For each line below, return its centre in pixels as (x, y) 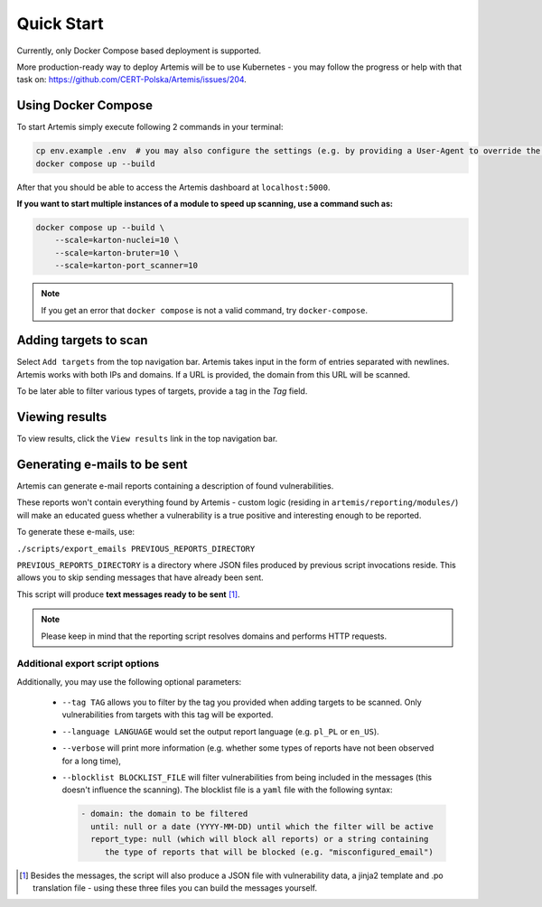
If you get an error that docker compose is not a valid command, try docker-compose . (205, 310)
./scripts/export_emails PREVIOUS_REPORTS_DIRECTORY (136, 548)
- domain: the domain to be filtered (164, 814)
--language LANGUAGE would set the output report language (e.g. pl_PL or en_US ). (220, 731)
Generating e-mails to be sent (102, 464)
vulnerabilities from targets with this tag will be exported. (168, 715)
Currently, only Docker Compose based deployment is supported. (139, 51)
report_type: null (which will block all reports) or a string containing (260, 839)
